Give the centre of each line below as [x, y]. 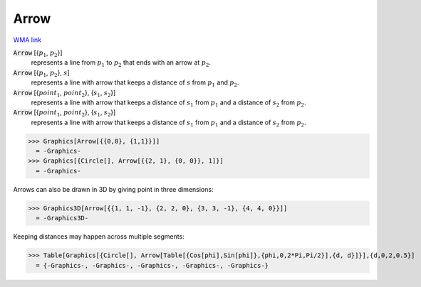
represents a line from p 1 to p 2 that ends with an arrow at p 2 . [121, 64]
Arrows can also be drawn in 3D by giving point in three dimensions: [113, 189]
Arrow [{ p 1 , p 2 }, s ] [41, 73]
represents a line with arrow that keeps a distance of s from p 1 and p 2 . [135, 83]
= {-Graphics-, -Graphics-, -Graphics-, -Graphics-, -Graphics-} [152, 265]
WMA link [27, 40]
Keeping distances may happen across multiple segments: [99, 237]
